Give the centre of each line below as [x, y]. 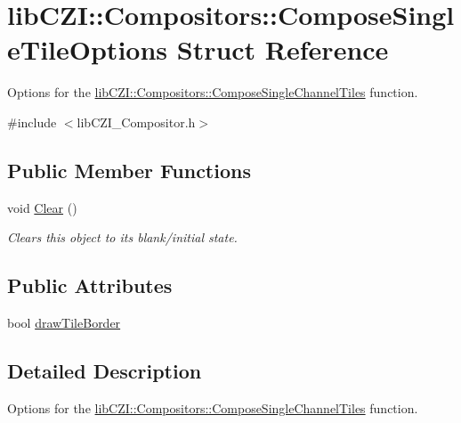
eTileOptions [88, 49]
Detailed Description [105, 371]
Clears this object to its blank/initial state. [122, 237]
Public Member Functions [129, 170]
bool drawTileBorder [64, 323]
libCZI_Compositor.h [136, 122]
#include [32, 122]
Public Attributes [90, 285]
